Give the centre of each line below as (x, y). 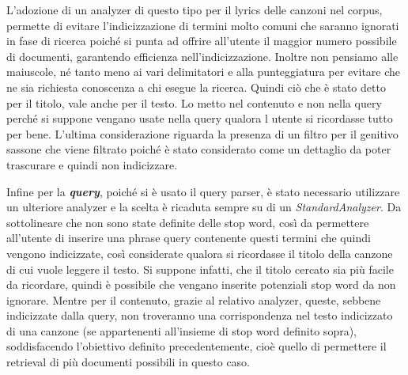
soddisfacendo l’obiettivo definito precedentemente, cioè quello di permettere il (196, 346)
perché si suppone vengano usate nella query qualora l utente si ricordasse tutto (200, 118)
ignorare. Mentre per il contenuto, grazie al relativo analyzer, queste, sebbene (194, 299)
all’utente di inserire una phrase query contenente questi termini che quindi (189, 238)
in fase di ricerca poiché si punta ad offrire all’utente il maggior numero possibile (202, 41)
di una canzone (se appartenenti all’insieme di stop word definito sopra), (182, 330)
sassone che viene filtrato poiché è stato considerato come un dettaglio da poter (199, 149)
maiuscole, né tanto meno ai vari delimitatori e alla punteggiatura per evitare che (204, 72)
